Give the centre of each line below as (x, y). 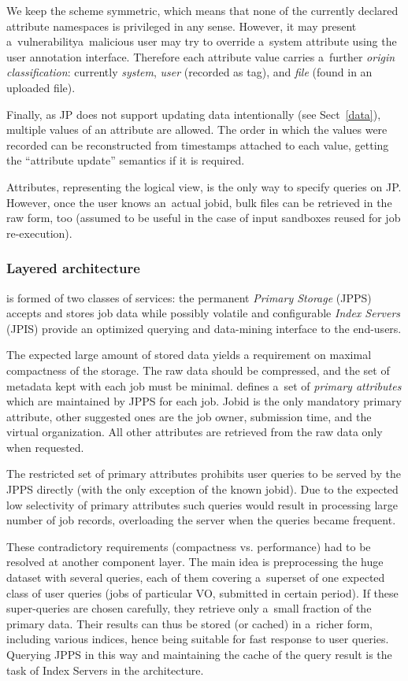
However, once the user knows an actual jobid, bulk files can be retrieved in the (199, 202)
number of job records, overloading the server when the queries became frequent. (201, 520)
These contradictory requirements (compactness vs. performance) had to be (189, 546)
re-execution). (39, 233)
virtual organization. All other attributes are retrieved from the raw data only (195, 432)
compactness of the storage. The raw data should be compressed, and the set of (198, 370)
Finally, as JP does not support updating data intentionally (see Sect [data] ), (194, 114)
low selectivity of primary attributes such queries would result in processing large (202, 504)
